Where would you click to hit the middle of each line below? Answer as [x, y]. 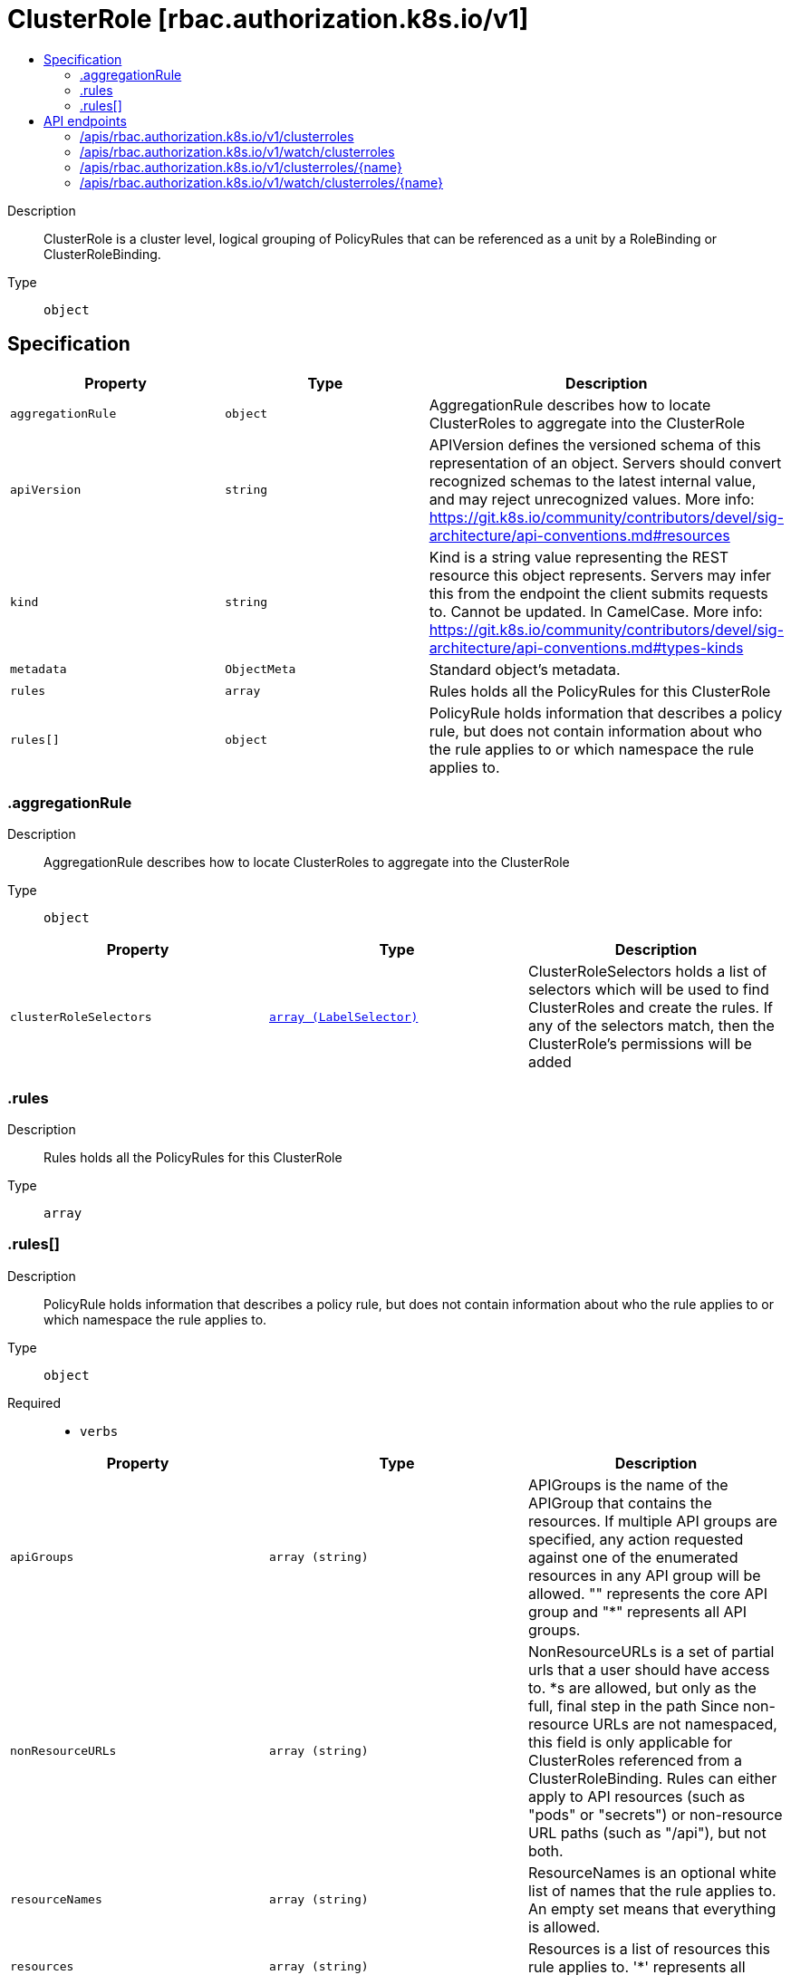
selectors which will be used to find [648, 990]
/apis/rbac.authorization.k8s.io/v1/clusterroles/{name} [241, 167]
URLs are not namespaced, [685, 1724]
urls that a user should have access [649, 1669]
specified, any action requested [636, 1539]
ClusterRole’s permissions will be [640, 1044]
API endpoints [85, 120]
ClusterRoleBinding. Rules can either [652, 1778]
